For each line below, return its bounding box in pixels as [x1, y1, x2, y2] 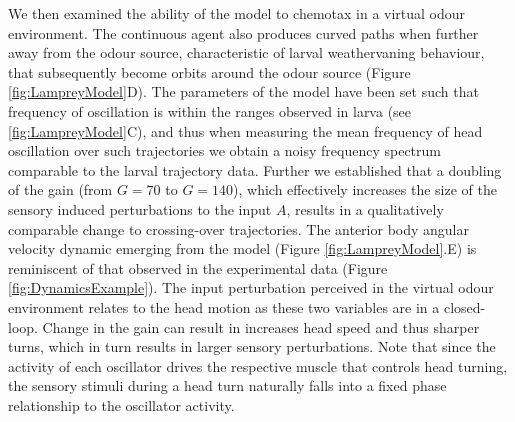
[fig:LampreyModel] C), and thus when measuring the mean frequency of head [8, 120, 483, 141]
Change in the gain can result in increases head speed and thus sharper [42, 316, 480, 337]
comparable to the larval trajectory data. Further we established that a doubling [8, 159, 502, 180]
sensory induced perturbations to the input [8, 198, 272, 219]
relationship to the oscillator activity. [8, 394, 235, 415]
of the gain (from [8, 179, 113, 200]
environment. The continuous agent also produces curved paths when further [8, 22, 479, 43]
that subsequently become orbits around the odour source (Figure [8, 61, 411, 82]
